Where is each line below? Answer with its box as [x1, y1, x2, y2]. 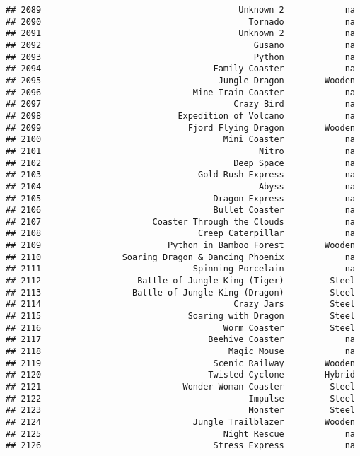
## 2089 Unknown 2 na [6, 5, 355, 15]
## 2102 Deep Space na [6, 158, 355, 168]
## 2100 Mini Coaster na [6, 134, 355, 145]
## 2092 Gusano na [6, 40, 355, 50]
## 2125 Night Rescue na [6, 428, 355, 439]
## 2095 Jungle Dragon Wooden [6, 75, 355, 86]
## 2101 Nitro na [6, 146, 355, 156]
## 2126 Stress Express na [6, 440, 355, 451]
